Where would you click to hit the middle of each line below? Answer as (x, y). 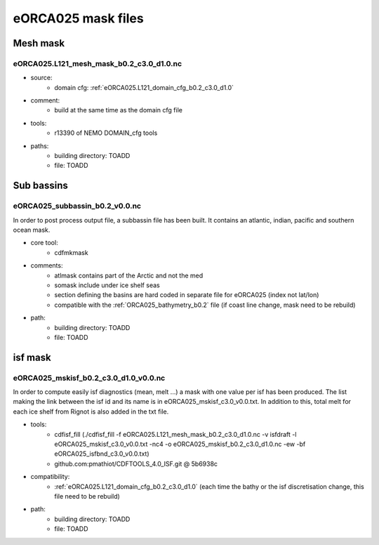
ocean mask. (32, 230)
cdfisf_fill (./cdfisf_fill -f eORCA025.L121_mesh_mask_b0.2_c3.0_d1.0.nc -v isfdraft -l (175, 434)
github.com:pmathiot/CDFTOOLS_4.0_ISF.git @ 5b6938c (136, 464)
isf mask (32, 357)
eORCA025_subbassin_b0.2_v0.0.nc (77, 206)
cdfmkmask (71, 252)
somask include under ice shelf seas (107, 285)
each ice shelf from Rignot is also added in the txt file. (91, 412)
